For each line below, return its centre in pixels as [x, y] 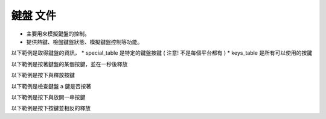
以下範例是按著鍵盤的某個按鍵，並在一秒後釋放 [69, 64]
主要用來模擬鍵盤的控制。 [58, 34]
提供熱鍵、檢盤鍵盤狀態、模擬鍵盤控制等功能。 [85, 41]
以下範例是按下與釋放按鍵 [43, 75]
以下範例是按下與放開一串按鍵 [48, 97]
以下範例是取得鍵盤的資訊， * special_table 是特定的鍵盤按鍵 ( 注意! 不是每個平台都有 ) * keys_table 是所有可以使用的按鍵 [161, 53]
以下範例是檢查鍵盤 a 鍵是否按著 [51, 86]
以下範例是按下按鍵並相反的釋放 [51, 108]
